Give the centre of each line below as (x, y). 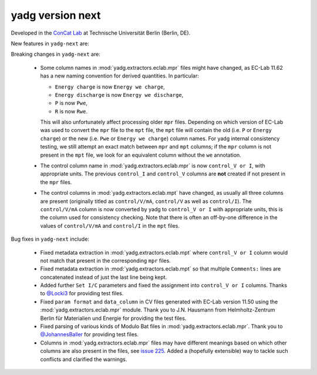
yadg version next (56, 15)
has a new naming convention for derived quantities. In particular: (119, 76)
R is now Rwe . (71, 111)
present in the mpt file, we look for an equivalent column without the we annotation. (141, 155)
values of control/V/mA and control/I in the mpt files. (110, 225)
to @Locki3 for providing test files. (82, 293)
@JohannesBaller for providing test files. (90, 335)
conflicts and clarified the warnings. (84, 359)
